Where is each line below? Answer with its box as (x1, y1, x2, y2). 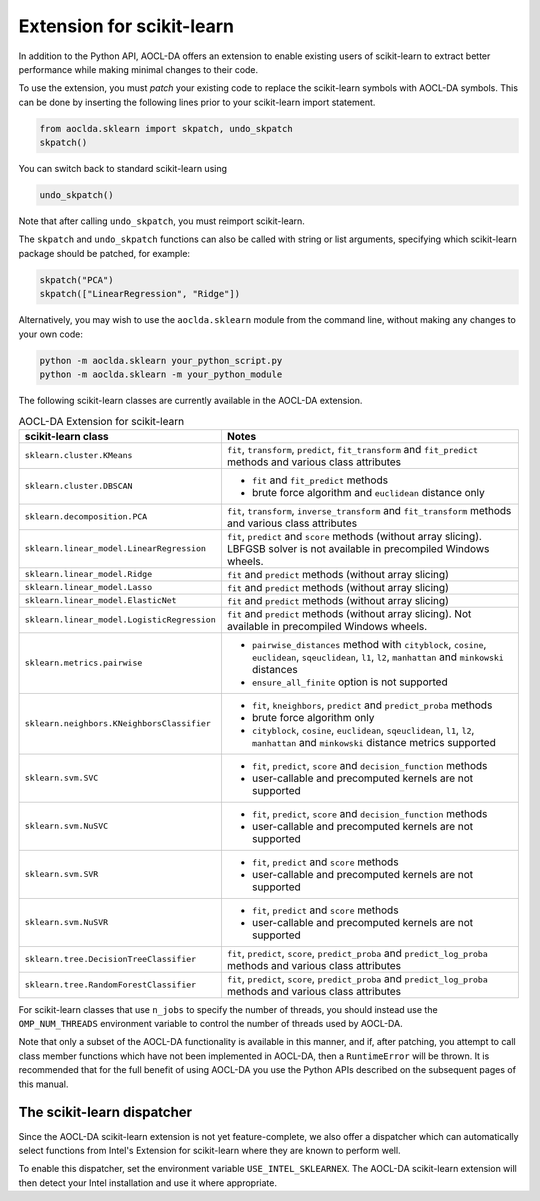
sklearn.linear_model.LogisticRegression (24, 615, 216, 625)
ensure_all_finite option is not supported (251, 675, 449, 689)
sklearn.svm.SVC (24, 773, 99, 784)
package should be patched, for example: (18, 247, 190, 259)
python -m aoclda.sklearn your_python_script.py (39, 355, 283, 366)
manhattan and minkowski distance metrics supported (251, 735, 497, 749)
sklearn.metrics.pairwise (24, 658, 143, 669)
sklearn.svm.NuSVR (24, 917, 109, 928)
